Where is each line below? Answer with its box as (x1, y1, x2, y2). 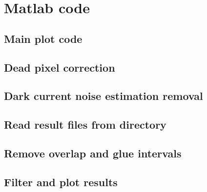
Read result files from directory (4, 117, 166, 132)
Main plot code (4, 31, 83, 46)
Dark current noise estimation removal (4, 88, 203, 103)
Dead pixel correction (4, 59, 115, 75)
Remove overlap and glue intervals (4, 145, 182, 160)
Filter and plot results (4, 174, 118, 189)
